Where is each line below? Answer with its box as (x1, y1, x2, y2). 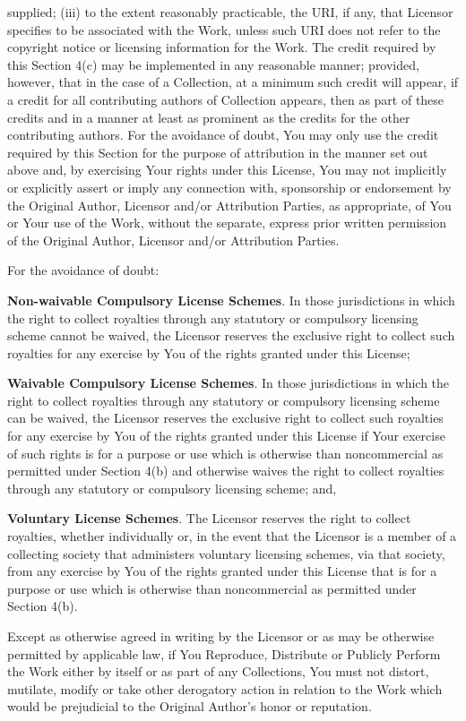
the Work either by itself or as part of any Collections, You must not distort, (7, 662, 429, 681)
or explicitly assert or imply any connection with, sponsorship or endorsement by (7, 177, 452, 196)
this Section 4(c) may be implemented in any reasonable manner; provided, (7, 55, 419, 73)
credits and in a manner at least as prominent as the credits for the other (7, 107, 410, 126)
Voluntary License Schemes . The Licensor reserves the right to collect (7, 509, 411, 528)
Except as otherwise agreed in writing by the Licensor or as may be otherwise (7, 627, 435, 645)
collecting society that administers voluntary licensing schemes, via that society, (7, 544, 445, 562)
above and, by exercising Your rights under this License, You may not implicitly (7, 160, 447, 179)
